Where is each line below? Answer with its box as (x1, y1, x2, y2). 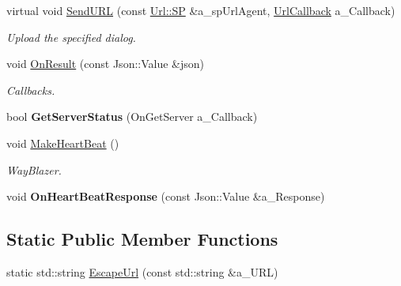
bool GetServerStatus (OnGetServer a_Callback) (6, 108, 258, 125)
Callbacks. (6, 81, 55, 98)
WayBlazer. (6, 161, 62, 178)
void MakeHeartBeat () (6, 134, 119, 151)
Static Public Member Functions (6, 227, 278, 251)
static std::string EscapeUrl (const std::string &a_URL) (6, 263, 278, 280)
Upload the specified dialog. (6, 28, 136, 45)
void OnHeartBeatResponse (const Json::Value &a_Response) (6, 188, 325, 205)
